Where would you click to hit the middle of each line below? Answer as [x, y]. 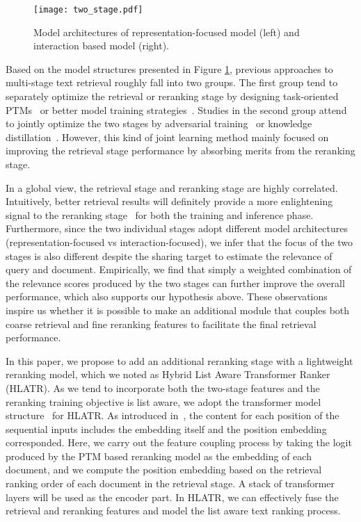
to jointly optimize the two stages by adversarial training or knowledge [159, 123]
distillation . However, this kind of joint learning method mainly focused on [167, 137]
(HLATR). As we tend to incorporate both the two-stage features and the [163, 388]
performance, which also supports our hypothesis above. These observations [167, 296]
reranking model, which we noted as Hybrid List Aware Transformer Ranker [168, 374]
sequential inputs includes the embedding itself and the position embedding [166, 429]
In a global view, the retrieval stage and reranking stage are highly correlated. [172, 187]
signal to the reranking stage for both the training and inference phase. [160, 214]
